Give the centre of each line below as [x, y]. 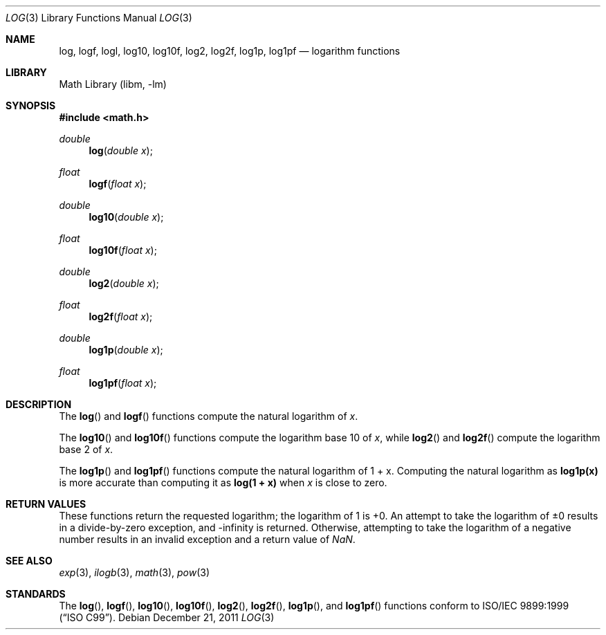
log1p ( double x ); [126, 350]
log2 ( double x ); [124, 283]
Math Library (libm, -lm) [113, 84]
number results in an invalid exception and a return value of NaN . [207, 539]
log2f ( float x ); [121, 316]
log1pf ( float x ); [123, 383]
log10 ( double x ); [126, 217]
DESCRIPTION [39, 404]
